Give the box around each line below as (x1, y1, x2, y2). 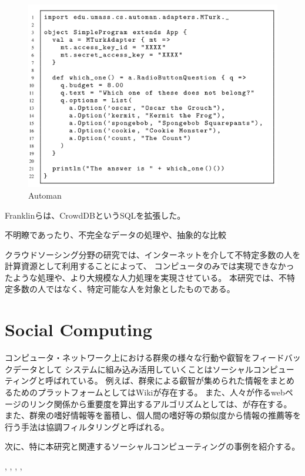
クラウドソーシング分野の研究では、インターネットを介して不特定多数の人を (5, 248, 301, 260)
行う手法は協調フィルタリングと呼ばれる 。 (5, 420, 169, 433)
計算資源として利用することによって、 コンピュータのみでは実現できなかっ (5, 260, 294, 272)
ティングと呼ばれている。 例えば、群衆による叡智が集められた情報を (5, 374, 270, 387)
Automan (28, 189, 62, 201)
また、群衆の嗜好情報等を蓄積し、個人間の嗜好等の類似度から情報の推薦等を (5, 409, 301, 421)
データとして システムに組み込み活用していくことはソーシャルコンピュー (12, 363, 294, 375)
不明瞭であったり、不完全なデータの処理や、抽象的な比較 (5, 229, 226, 241)
